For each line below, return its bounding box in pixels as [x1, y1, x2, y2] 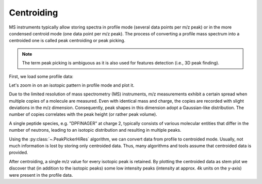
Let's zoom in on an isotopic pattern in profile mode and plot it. [9, 82, 134, 88]
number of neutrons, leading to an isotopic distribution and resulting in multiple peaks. [9, 127, 181, 133]
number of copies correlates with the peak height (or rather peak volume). [9, 111, 157, 117]
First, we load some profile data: [9, 73, 74, 79]
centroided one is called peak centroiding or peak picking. [9, 38, 126, 44]
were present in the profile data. [9, 172, 73, 178]
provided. [9, 150, 29, 155]
